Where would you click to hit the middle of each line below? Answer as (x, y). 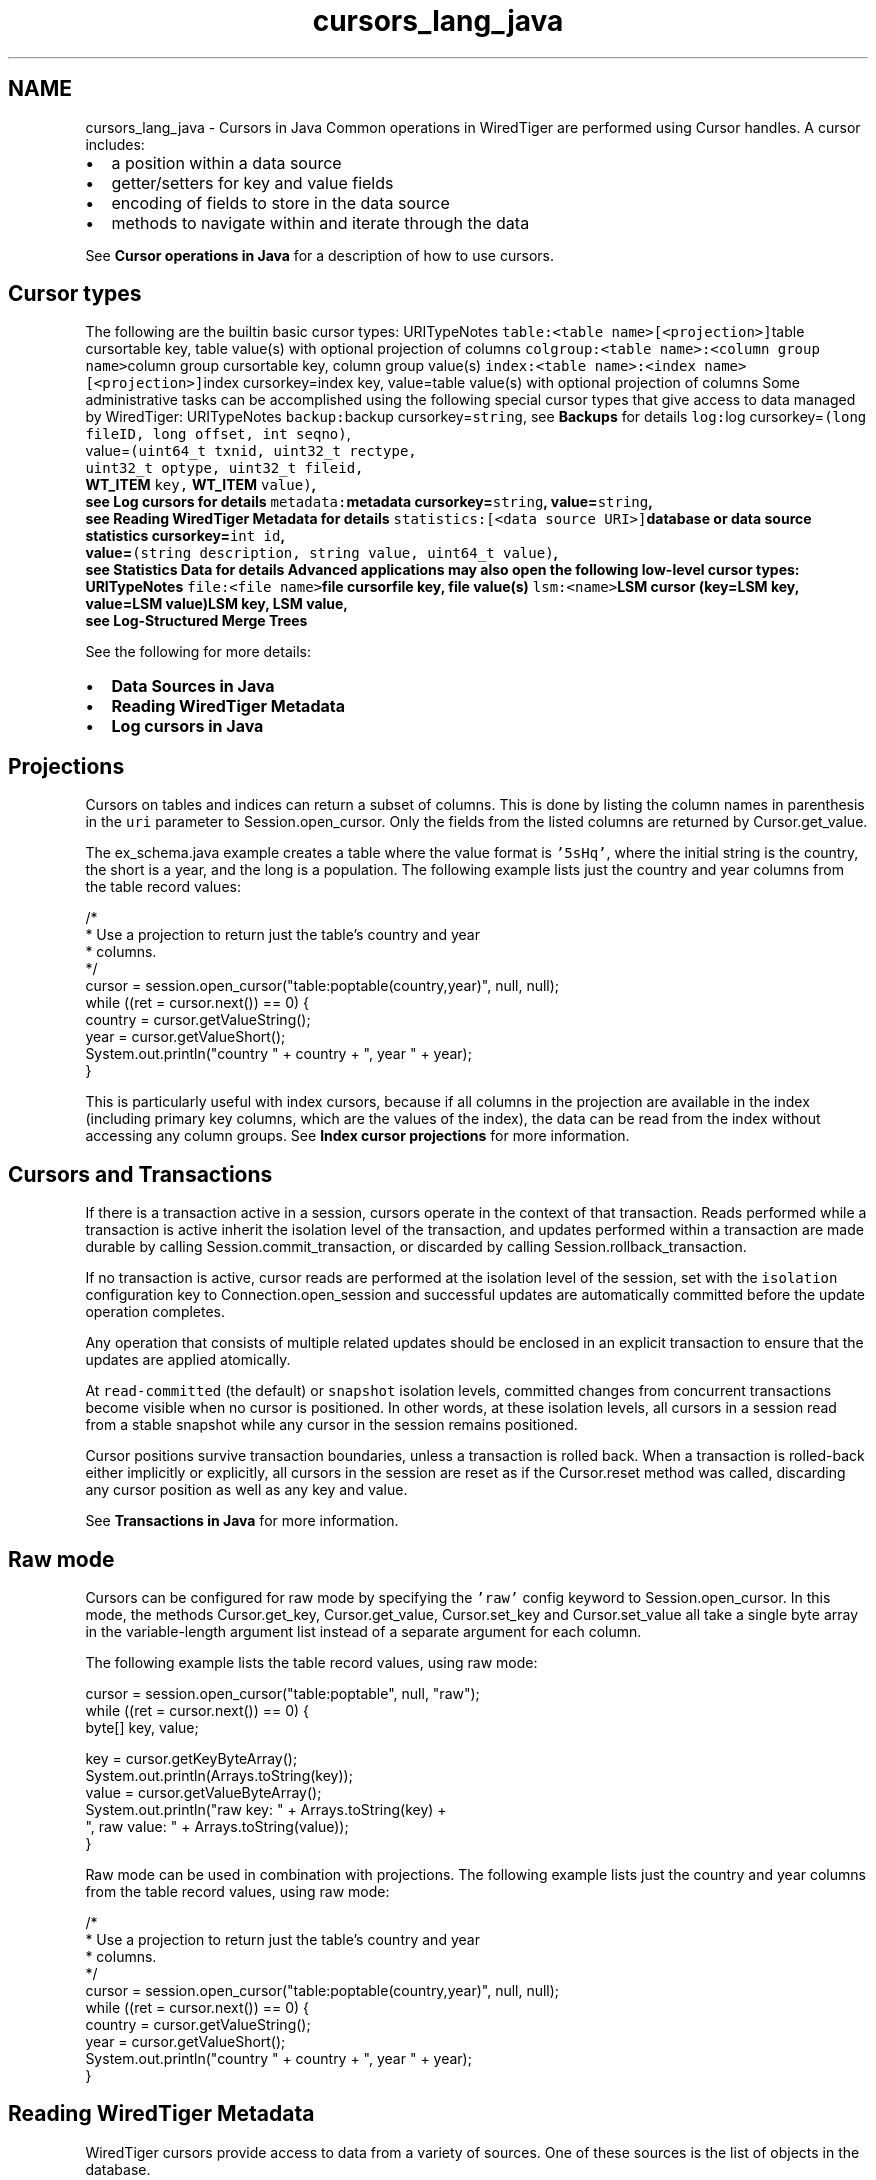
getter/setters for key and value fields (252, 182)
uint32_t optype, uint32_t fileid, (224, 468)
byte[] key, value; (142, 1727)
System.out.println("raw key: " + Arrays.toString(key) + (266, 1809)
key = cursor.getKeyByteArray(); (191, 1758)
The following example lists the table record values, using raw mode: (311, 1662)
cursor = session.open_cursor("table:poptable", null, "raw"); (282, 1693)
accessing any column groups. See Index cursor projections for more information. (357, 1136)
